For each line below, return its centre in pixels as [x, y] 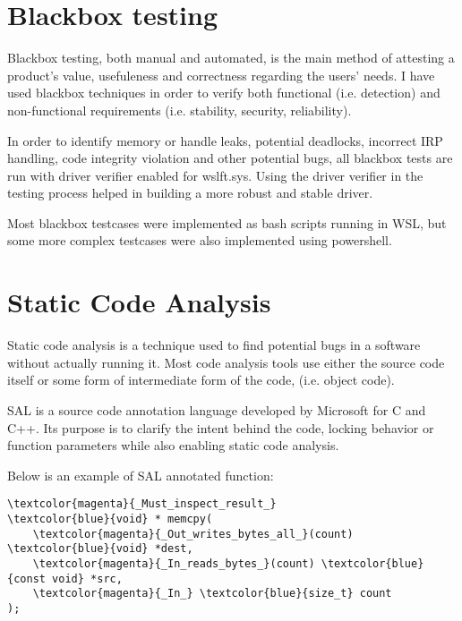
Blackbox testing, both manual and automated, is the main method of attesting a [231, 58]
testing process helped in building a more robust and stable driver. [190, 193]
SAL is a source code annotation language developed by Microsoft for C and [217, 409]
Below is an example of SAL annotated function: [141, 475]
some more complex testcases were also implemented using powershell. [200, 240]
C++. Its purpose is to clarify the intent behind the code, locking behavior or [221, 427]
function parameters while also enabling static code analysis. [173, 445]
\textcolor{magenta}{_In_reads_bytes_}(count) [174, 563]
